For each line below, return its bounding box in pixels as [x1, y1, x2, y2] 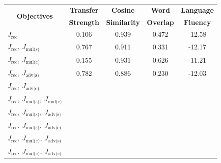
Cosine [111, 4, 135, 15]
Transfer [69, 4, 99, 15]
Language [181, 4, 214, 15]
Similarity [106, 17, 140, 27]
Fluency [183, 17, 211, 27]
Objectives [17, 11, 53, 21]
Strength [69, 17, 99, 27]
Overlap [146, 17, 174, 27]
